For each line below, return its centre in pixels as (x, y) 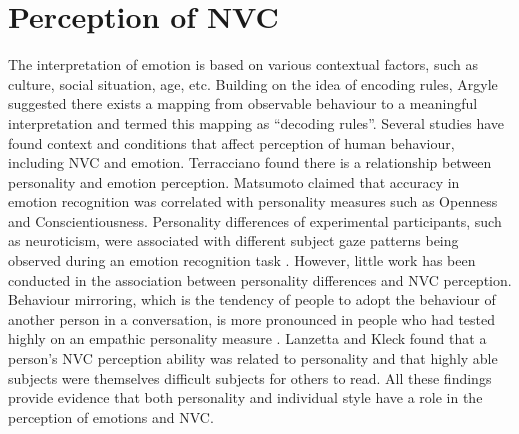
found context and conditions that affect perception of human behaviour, (231, 142)
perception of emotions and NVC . (111, 416)
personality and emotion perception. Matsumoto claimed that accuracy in (234, 181)
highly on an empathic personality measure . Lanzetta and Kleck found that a (247, 338)
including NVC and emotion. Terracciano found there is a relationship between (250, 162)
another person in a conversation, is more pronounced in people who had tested (252, 318)
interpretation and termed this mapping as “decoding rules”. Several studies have (256, 122)
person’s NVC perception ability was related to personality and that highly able (253, 358)
